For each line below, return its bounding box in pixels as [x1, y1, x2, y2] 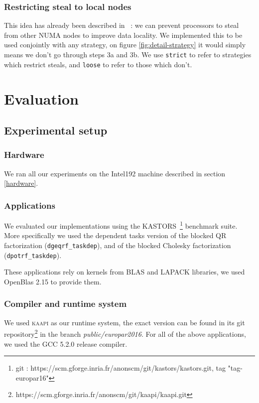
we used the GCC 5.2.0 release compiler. [4, 338, 128, 349]
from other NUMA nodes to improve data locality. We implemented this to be [4, 29, 243, 40]
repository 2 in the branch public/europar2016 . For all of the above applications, [4, 327, 246, 339]
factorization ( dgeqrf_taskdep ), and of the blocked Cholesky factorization [4, 240, 231, 250]
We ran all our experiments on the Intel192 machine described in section [4, 168, 226, 178]
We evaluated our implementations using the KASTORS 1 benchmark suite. [4, 219, 238, 231]
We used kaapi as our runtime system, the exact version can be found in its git [4, 317, 245, 327]
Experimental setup [4, 123, 108, 138]
